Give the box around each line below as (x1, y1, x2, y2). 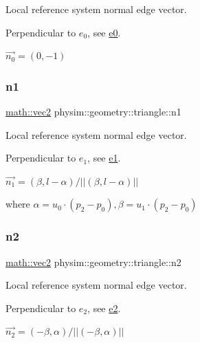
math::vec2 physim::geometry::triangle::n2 (5, 254, 181, 269)
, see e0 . (87, 25, 121, 39)
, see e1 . (87, 151, 121, 165)
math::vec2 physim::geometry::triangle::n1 (5, 104, 181, 118)
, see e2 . (87, 300, 121, 315)
